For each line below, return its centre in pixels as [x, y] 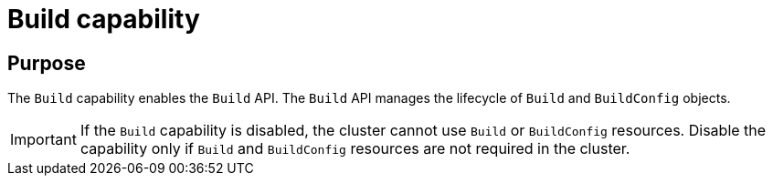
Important [43, 140]
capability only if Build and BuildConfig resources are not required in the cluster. [355, 149]
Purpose [47, 63]
